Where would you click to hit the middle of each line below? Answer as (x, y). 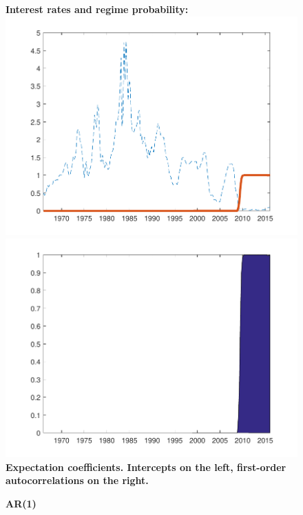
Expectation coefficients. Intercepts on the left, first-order (146, 467)
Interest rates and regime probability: (97, 9)
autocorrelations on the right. (77, 480)
